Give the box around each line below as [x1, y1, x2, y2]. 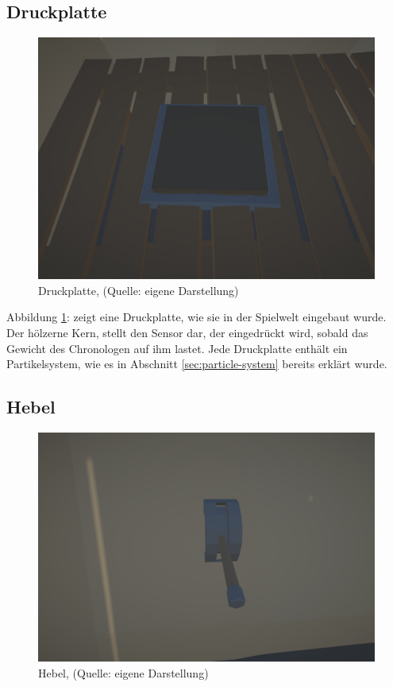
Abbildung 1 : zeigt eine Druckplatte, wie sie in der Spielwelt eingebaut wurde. [6, 309, 387, 325]
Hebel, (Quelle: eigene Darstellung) [38, 665, 209, 681]
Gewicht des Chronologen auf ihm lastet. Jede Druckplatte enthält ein [6, 340, 348, 356]
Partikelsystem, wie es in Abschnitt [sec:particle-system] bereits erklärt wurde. [6, 355, 387, 372]
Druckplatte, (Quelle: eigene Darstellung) [38, 281, 239, 298]
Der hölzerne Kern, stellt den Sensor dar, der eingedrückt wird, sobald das [6, 324, 368, 340]
